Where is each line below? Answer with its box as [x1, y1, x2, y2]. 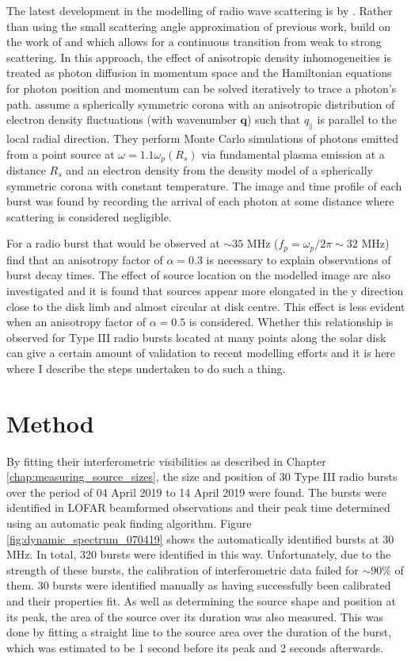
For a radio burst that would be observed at [6, 235, 220, 252]
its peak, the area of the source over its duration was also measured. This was [6, 608, 383, 624]
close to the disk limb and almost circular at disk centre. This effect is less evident [6, 298, 405, 314]
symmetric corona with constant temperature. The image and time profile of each [6, 177, 402, 194]
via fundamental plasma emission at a [201, 145, 385, 162]
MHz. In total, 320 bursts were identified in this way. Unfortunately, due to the [6, 546, 391, 563]
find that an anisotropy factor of [6, 251, 163, 267]
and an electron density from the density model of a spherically [66, 162, 373, 178]
